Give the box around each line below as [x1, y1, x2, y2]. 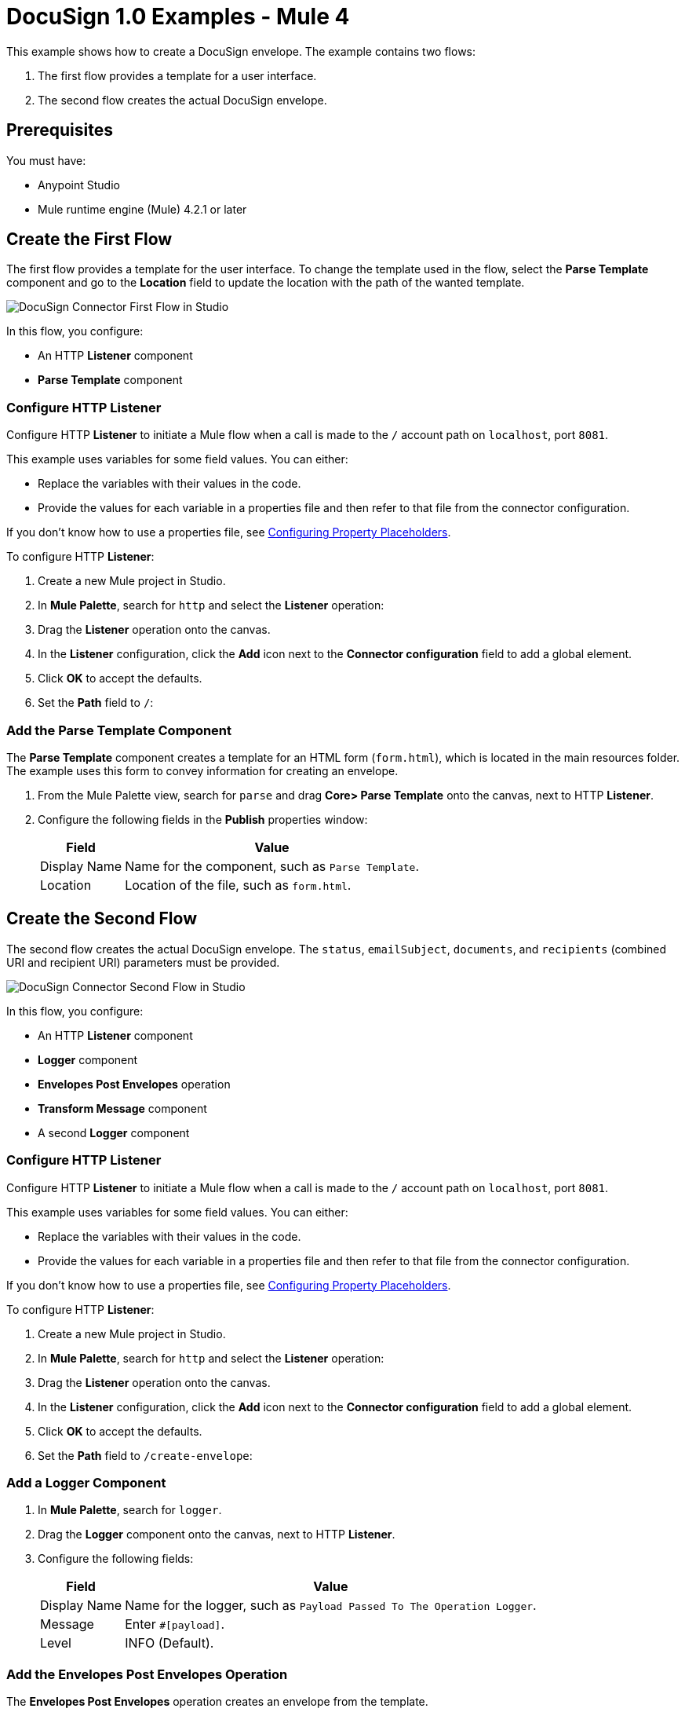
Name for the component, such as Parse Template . [125, 858, 419, 874]
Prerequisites [6, 120, 113, 141]
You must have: [6, 153, 86, 167]
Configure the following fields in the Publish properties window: [38, 812, 368, 826]
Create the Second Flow [6, 909, 197, 929]
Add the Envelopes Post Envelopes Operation [6, 1666, 288, 1682]
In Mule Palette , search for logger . [38, 1503, 222, 1517]
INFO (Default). [125, 1635, 214, 1652]
